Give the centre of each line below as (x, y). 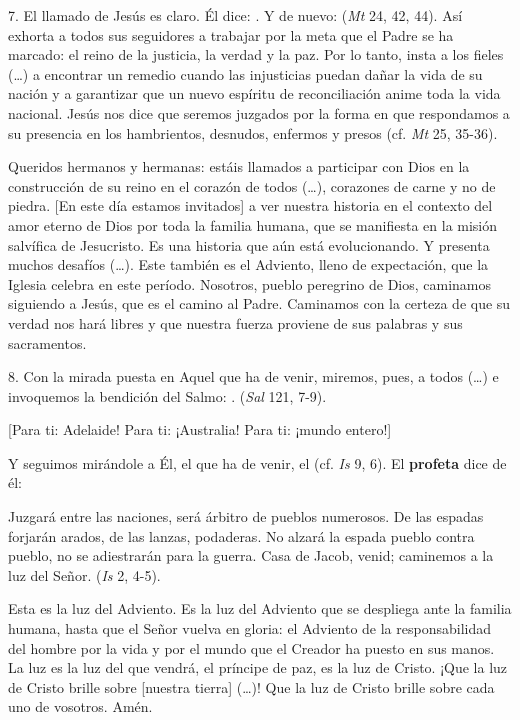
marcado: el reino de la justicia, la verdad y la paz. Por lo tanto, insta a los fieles (256, 54)
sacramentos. (47, 342)
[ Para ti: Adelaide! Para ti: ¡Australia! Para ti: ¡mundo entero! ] (200, 429)
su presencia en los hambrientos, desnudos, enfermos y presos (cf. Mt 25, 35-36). (253, 132)
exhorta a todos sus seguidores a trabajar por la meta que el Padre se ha (231, 34)
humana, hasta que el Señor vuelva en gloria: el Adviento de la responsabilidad (249, 628)
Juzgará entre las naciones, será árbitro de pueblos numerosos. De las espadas (246, 516)
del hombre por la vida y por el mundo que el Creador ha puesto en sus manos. (251, 647)
